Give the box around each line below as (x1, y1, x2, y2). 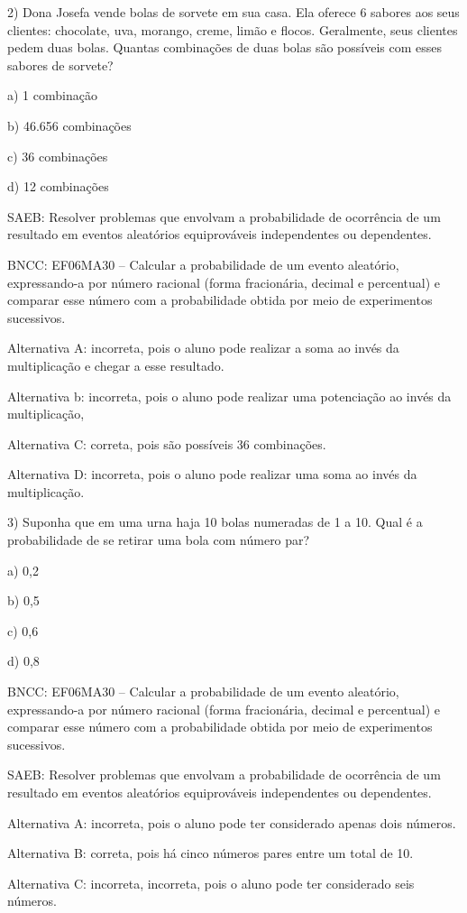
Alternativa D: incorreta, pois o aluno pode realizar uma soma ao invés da (7, 465, 417, 484)
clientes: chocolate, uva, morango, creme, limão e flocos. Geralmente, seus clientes (7, 20, 458, 39)
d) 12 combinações (7, 177, 109, 196)
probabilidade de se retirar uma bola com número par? (7, 530, 310, 549)
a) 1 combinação (7, 86, 97, 105)
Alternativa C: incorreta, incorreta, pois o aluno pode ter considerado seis (7, 873, 415, 892)
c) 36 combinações (7, 146, 108, 165)
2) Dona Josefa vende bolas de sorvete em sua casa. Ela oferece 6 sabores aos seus (7, 3, 460, 21)
